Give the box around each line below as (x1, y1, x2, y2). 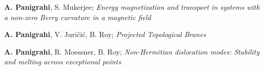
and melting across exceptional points (4, 56, 121, 67)
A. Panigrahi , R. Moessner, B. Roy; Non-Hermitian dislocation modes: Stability (4, 46, 260, 57)
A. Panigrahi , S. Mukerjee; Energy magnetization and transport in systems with (4, 2, 260, 12)
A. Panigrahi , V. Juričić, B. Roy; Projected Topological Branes (4, 29, 206, 40)
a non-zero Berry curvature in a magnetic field (4, 11, 151, 22)
